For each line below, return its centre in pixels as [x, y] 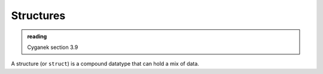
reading [37, 36]
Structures [38, 16]
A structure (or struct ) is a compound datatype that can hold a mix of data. [105, 64]
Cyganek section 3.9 [53, 47]
